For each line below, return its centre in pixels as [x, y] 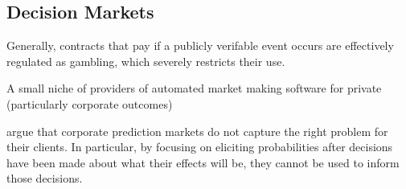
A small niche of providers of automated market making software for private [194, 88]
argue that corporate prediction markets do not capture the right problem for [197, 131]
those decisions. [45, 178]
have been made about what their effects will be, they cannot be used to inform [203, 162]
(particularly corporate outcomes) [90, 103]
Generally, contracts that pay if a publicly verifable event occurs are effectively [200, 45]
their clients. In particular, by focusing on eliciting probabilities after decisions [200, 147]
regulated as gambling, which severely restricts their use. [146, 61]
